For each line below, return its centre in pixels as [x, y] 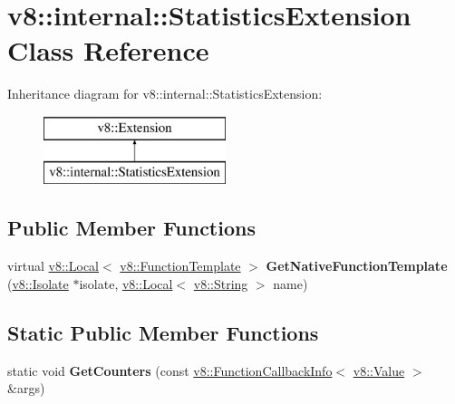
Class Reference [108, 50]
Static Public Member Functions [163, 332]
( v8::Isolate [38, 283]
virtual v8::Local [53, 266]
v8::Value [379, 370]
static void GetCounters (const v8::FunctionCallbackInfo [170, 370]
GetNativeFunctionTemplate [357, 266]
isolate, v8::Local [126, 283]
